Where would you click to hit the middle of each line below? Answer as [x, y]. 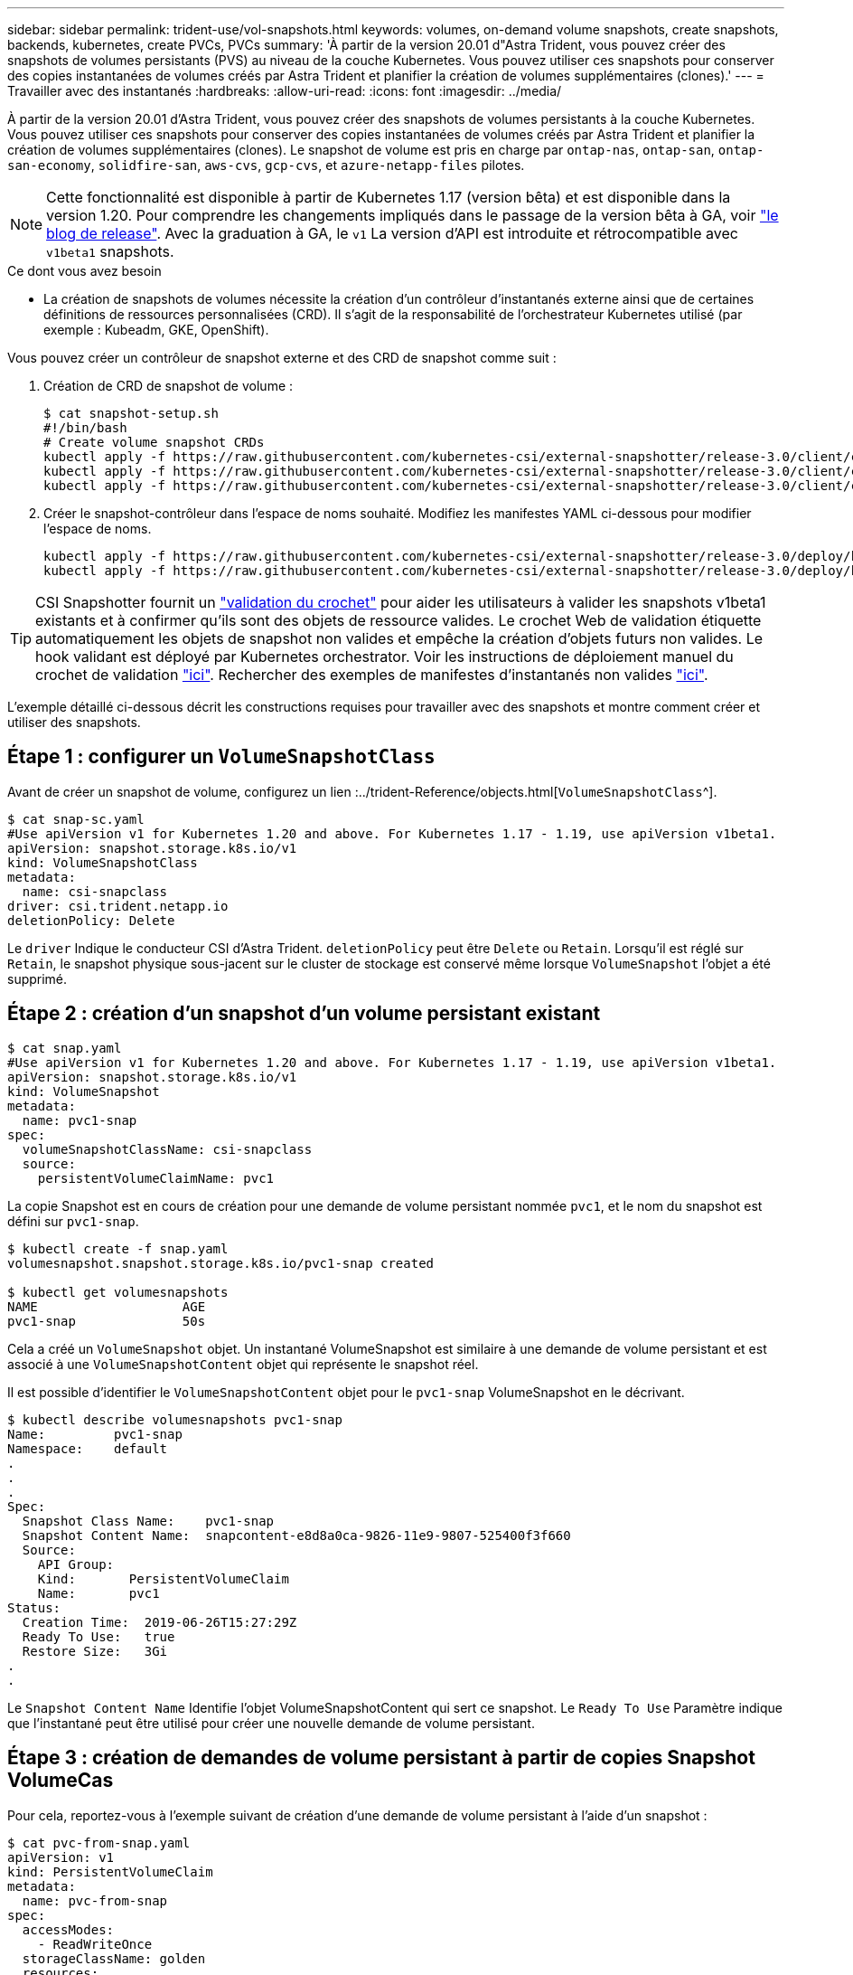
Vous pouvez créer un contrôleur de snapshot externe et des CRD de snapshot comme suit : [282, 358]
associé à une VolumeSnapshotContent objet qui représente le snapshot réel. [243, 1364]
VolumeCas [61, 1781]
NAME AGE [107, 1306]
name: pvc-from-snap [95, 1900]
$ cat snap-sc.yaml [76, 819]
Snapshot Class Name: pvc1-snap [148, 1521]
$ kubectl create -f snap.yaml [118, 1248]
